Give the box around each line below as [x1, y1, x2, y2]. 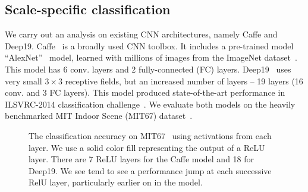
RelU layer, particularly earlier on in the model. [29, 176, 203, 188]
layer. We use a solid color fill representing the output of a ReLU [29, 141, 265, 153]
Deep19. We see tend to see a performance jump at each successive [29, 164, 272, 177]
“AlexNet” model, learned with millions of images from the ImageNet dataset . [5, 51, 297, 64]
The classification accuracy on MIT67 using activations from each [29, 129, 272, 141]
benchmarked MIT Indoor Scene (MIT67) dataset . [5, 109, 193, 122]
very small [5, 74, 42, 87]
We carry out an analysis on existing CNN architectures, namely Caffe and [5, 28, 278, 40]
